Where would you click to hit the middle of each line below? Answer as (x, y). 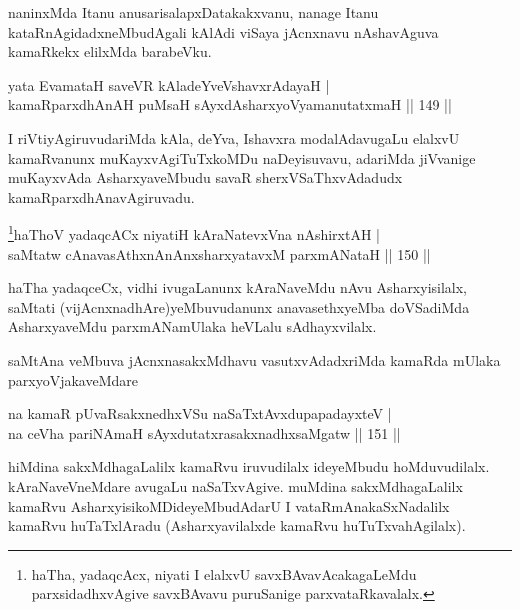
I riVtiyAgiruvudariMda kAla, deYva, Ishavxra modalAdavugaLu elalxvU (234, 137)
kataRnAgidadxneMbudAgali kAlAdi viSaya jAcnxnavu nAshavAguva (223, 31)
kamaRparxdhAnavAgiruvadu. (101, 196)
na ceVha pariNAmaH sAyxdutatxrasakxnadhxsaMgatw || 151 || (204, 432)
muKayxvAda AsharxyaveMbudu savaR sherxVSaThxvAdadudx (205, 177)
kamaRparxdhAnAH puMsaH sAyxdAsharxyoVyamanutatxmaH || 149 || (230, 104)
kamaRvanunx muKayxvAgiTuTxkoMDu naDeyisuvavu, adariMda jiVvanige (242, 157)
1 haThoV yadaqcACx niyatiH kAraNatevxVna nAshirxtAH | (194, 232)
